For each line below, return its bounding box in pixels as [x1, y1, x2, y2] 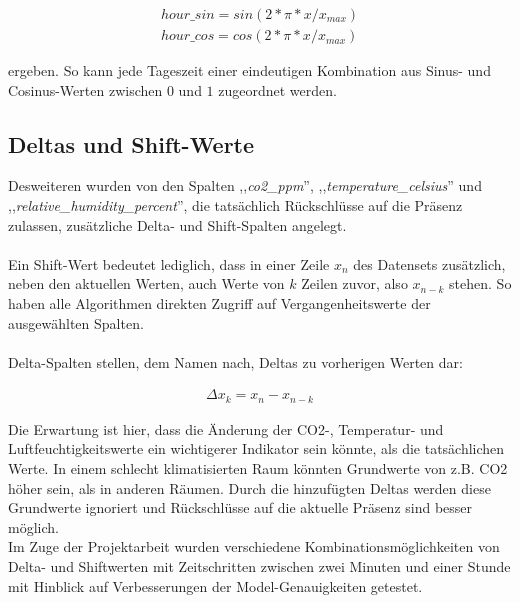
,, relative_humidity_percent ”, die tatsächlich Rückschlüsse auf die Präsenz [8, 195, 463, 216]
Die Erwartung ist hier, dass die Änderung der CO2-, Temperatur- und [8, 418, 444, 439]
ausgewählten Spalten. [8, 312, 144, 333]
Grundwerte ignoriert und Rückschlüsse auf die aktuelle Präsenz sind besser [8, 497, 473, 518]
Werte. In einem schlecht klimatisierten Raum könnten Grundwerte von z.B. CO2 [8, 458, 508, 479]
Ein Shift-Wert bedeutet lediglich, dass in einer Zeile [8, 253, 330, 274]
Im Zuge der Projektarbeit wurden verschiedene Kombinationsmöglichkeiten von [8, 536, 500, 557]
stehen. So [449, 273, 512, 294]
